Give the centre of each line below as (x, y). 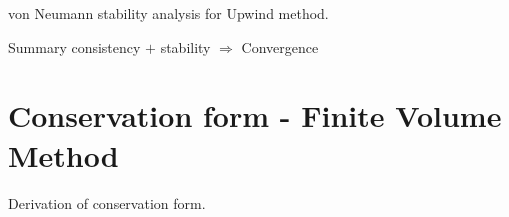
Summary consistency (74, 46)
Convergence (280, 46)
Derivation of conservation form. (107, 202)
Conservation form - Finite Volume (255, 115)
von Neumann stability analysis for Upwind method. (168, 13)
